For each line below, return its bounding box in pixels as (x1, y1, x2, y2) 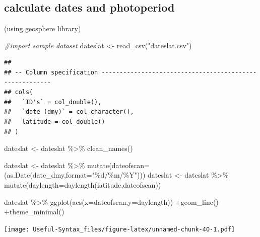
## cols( (4, 89, 33, 96)
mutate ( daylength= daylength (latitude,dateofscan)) (4, 179, 161, 190)
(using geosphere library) (4, 23, 81, 34)
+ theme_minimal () (4, 206, 64, 217)
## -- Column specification (4, 68, 98, 76)
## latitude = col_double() (4, 118, 105, 125)
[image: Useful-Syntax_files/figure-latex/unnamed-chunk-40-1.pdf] (4, 225, 235, 233)
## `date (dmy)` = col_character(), (4, 108, 134, 116)
